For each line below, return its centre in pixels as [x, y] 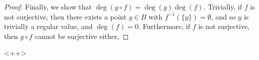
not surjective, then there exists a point [65, 16]
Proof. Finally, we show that [48, 6]
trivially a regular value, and [48, 26]
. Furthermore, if [164, 26]
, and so [223, 16]
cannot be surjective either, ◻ [82, 36]
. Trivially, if [223, 6]
